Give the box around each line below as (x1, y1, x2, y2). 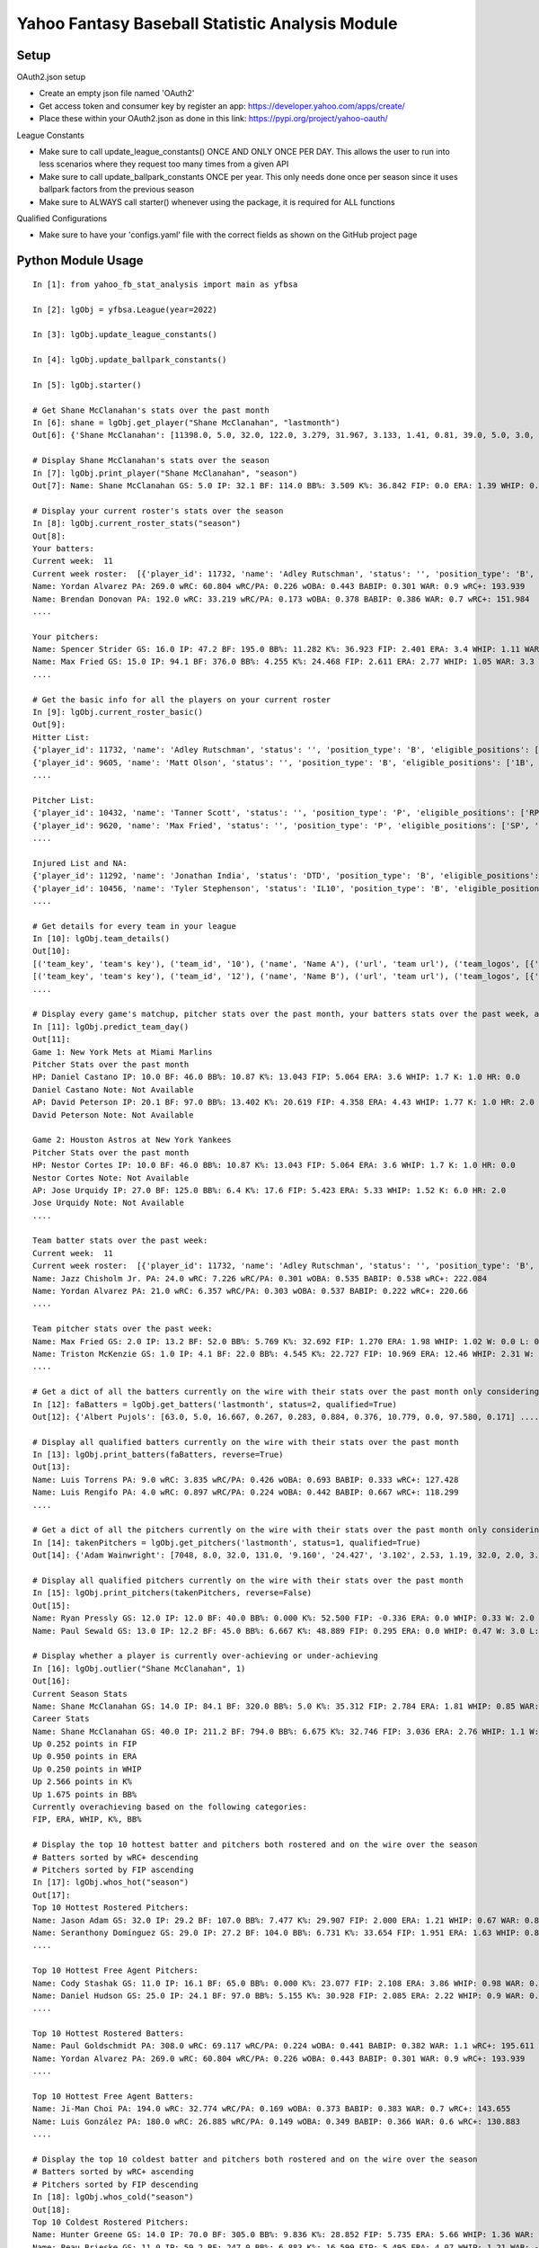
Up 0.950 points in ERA (32, 1752, 137, 1762)
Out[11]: (32, 1034, 71, 1045)
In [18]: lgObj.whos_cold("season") (32, 2192, 194, 2202)
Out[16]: (32, 1676, 71, 1686)
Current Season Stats (32, 1689, 128, 1699)
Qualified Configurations (16, 212, 108, 224)
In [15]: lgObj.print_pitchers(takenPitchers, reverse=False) (32, 1588, 313, 1598)
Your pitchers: (32, 631, 100, 642)
